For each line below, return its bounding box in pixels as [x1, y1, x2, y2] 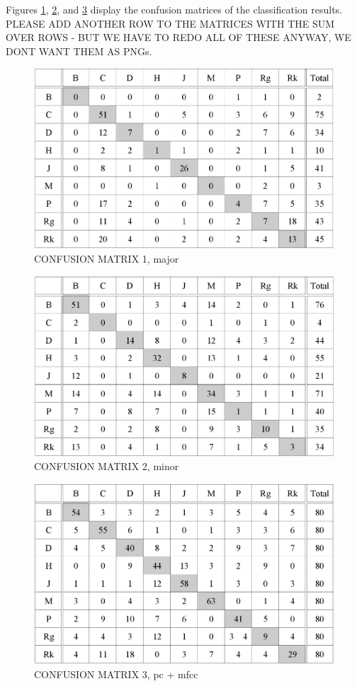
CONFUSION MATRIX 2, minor [34, 459, 179, 474]
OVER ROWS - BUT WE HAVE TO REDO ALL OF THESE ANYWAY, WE [6, 30, 351, 45]
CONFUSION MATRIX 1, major [34, 251, 179, 266]
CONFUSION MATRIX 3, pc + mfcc [34, 666, 198, 681]
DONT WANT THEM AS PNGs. [6, 43, 152, 58]
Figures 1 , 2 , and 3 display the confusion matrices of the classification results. [6, 2, 343, 16]
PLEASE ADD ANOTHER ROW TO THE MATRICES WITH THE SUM [6, 16, 335, 30]
